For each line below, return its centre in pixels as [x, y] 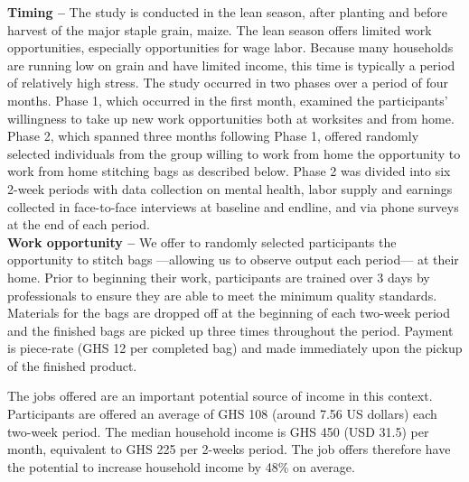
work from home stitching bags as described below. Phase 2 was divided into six [229, 171]
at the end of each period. [79, 224]
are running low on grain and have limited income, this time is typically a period [231, 65]
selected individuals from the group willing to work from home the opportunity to [234, 153]
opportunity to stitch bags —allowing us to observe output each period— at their [233, 260]
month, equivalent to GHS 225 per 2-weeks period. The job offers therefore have [229, 449]
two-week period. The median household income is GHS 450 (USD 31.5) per [218, 431]
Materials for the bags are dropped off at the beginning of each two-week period [229, 313]
